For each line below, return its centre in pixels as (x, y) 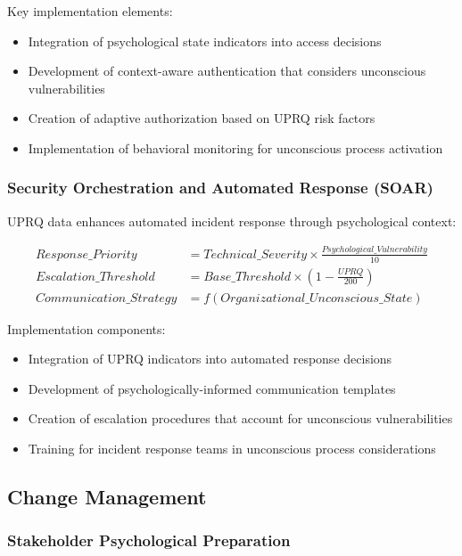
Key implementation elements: (90, 11)
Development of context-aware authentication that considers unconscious (227, 71)
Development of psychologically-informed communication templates (212, 388)
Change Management (107, 496)
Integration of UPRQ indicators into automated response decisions (210, 359)
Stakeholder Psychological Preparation (149, 540)
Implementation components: (87, 328)
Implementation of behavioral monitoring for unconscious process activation (235, 147)
